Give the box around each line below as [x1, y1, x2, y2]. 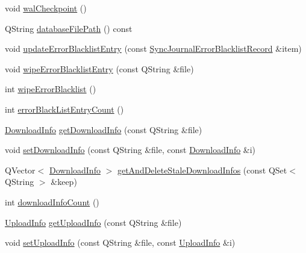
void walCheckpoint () [5, 2, 87, 14]
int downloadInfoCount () [5, 195, 99, 208]
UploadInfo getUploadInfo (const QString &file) [5, 216, 182, 228]
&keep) [51, 175, 77, 188]
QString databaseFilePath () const [5, 22, 133, 34]
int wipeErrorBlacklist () [5, 83, 96, 95]
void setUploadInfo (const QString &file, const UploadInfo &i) [5, 236, 236, 249]
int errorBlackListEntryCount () [5, 102, 124, 115]
